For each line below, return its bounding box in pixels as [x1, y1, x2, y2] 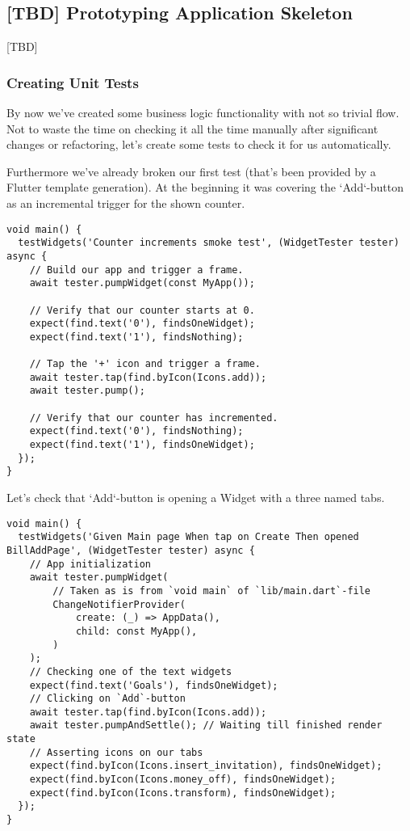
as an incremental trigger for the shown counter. [6, 194, 245, 211]
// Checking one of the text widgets [29, 665, 232, 677]
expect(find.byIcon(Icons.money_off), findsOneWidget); [29, 774, 337, 786]
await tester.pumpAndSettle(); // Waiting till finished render [29, 719, 383, 732]
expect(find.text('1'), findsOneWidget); [29, 439, 255, 451]
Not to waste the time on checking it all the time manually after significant [6, 120, 379, 137]
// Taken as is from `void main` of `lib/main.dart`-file [52, 584, 371, 597]
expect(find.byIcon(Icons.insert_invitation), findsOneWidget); [29, 760, 383, 772]
